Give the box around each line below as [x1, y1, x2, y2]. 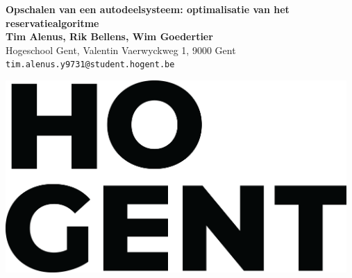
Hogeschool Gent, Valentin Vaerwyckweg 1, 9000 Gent [6, 42, 236, 57]
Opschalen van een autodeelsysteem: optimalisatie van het [6, 2, 290, 16]
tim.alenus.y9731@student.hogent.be [6, 60, 175, 70]
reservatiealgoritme [6, 15, 99, 30]
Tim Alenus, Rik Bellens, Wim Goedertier [6, 29, 213, 44]
